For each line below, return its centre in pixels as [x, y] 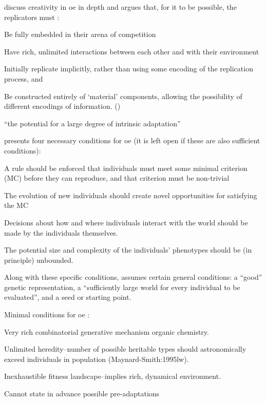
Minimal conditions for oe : [47, 314]
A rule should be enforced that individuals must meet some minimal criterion [126, 168]
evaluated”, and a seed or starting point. [68, 297]
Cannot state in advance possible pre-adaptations [82, 394]
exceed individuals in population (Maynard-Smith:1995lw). [97, 359]
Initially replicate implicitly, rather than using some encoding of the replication [129, 69]
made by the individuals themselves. [61, 232]
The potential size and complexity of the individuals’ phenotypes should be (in [128, 250]
